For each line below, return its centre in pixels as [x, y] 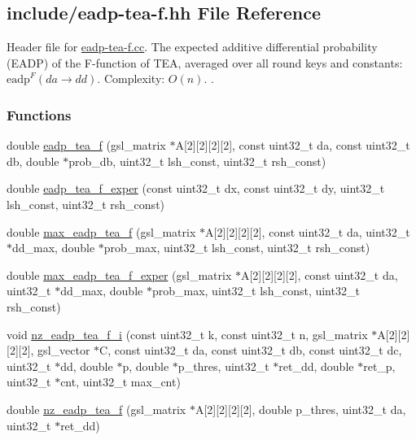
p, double [146, 366]
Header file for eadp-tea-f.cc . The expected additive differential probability [192, 47]
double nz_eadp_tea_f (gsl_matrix [96, 409]
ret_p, [379, 366]
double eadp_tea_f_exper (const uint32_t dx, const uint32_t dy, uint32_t [196, 188]
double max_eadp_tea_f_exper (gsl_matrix [119, 274]
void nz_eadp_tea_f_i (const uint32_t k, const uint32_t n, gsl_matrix [187, 334]
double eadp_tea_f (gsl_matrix [86, 145]
